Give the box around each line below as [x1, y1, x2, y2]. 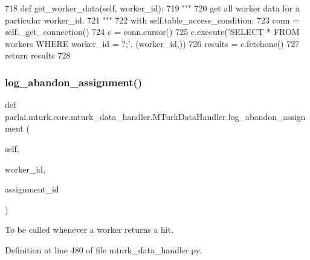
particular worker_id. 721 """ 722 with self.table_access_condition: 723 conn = [5, 13, 300, 26]
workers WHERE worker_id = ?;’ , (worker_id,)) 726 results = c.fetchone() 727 [5, 37, 300, 49]
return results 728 [5, 49, 71, 62]
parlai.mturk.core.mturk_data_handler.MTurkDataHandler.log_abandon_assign [5, 110, 306, 122]
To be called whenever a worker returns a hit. [5, 223, 174, 236]
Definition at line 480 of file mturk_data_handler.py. [5, 243, 202, 256]
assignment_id [5, 183, 59, 195]
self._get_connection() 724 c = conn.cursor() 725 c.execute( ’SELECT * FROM [5, 25, 300, 38]
